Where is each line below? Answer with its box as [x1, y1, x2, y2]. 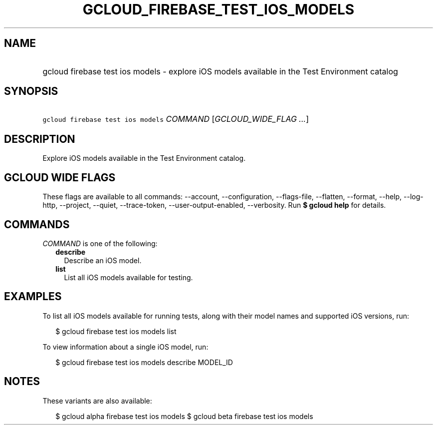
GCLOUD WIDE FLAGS [4, 171, 116, 184]
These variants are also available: [42, 396, 152, 405]
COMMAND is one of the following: [42, 239, 158, 248]
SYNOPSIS [4, 85, 58, 98]
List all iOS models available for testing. [64, 273, 193, 282]
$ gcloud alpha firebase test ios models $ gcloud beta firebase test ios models [55, 412, 313, 421]
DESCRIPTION [4, 132, 75, 145]
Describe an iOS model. [64, 256, 142, 265]
